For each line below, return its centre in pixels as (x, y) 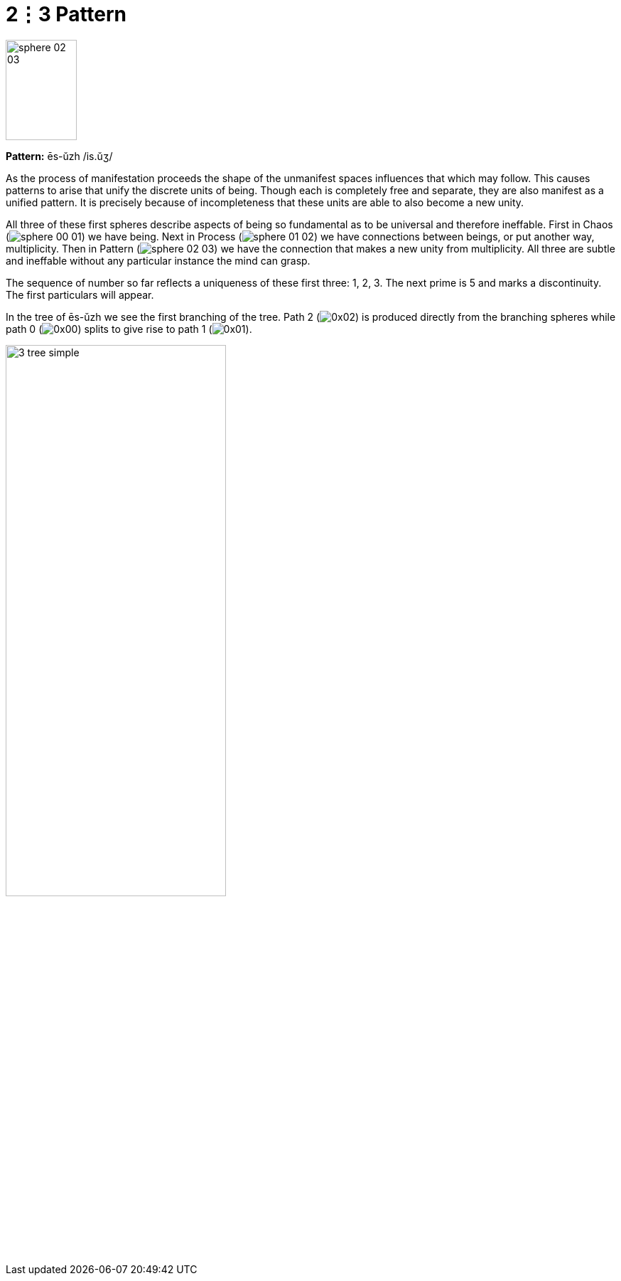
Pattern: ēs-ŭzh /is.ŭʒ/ (59, 156)
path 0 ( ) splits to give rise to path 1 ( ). (129, 329)
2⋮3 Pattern (66, 14)
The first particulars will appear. (80, 295)
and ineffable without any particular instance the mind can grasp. (158, 261)
